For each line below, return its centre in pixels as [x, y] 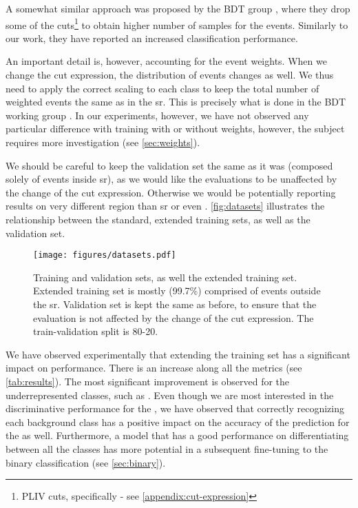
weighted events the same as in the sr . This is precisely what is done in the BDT [176, 102]
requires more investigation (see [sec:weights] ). [103, 142]
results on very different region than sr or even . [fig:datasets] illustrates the [165, 206]
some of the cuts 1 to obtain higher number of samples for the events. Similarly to [177, 23]
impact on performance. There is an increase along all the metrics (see [154, 368]
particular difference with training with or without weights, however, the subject [175, 129]
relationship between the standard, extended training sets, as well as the [158, 219]
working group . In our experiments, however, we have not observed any [157, 115]
